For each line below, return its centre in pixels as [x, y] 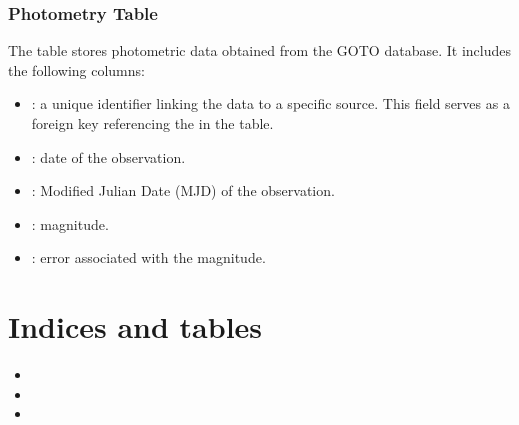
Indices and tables [135, 326]
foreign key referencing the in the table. [152, 123]
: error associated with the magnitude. [148, 257]
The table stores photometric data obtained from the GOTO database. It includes [259, 50]
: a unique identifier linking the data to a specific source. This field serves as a [270, 103]
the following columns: [76, 69]
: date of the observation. [108, 156]
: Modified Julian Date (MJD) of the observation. [183, 190]
